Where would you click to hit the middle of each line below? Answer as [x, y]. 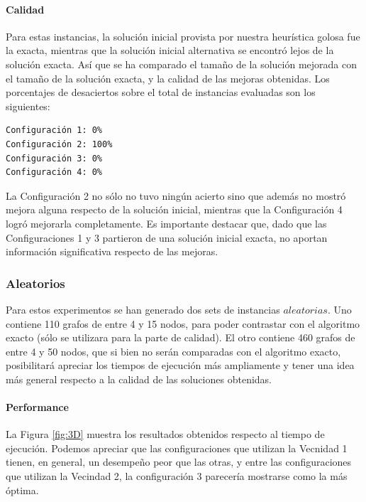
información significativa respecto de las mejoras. [112, 251]
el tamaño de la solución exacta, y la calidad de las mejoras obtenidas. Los [168, 78]
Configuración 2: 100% [59, 144]
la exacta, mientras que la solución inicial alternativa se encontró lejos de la [170, 50]
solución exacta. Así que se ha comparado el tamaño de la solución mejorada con [182, 64]
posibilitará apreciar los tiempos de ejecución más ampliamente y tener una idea [180, 365]
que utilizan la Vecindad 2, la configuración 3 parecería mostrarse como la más [177, 476]
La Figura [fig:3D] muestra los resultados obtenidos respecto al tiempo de [165, 434]
